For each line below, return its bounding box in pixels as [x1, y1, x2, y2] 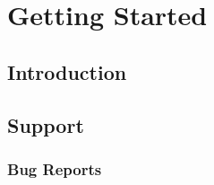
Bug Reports [7, 157, 102, 180]
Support [7, 110, 84, 138]
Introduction [7, 57, 127, 85]
